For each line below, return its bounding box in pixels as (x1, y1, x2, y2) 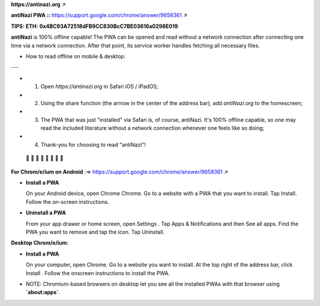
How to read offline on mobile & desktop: (25, 52, 126, 59)
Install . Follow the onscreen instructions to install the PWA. (25, 269, 170, 276)
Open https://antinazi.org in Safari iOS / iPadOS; (40, 83, 158, 90)
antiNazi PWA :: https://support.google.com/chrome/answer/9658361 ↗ (11, 12, 188, 19)
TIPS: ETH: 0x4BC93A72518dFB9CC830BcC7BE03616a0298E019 (11, 23, 178, 30)
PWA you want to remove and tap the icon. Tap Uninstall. (25, 228, 165, 235)
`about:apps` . (25, 289, 60, 296)
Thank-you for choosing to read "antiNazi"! (40, 141, 146, 148)
